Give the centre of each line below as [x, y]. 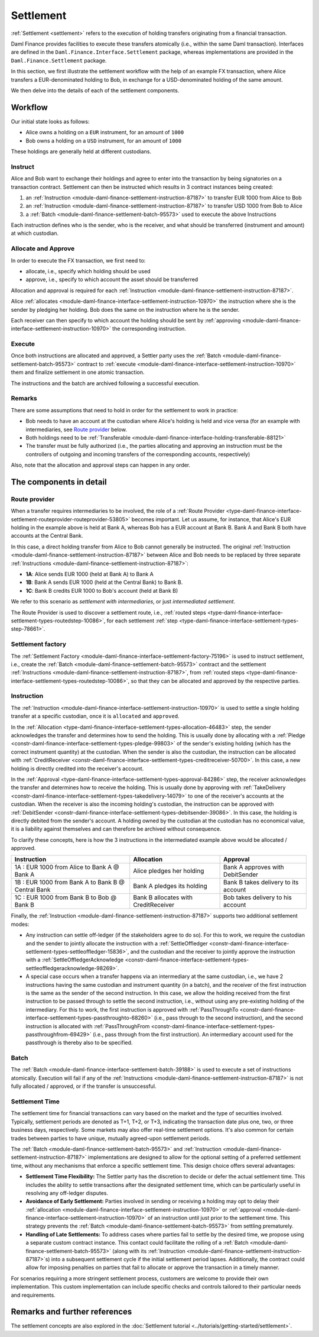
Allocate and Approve [43, 248]
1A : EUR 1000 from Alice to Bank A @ [67, 867]
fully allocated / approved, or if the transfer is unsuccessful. [84, 1086]
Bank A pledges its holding [170, 886]
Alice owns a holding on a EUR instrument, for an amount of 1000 [105, 133]
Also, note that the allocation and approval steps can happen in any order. [101, 465]
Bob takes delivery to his [258, 897]
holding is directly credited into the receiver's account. [77, 768]
